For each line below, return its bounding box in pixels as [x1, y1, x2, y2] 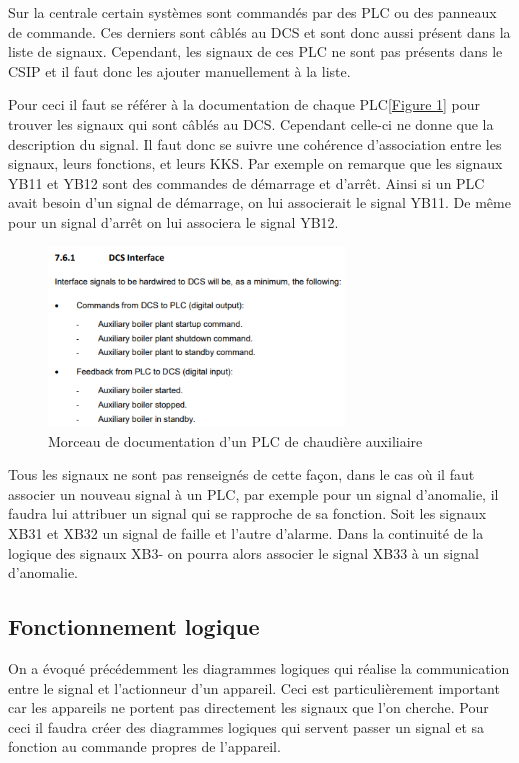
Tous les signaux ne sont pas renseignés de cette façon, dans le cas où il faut [8, 464, 475, 485]
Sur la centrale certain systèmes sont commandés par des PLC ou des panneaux [8, 2, 497, 22]
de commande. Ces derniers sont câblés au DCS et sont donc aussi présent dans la [8, 21, 511, 42]
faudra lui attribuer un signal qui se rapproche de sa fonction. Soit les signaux [8, 503, 487, 524]
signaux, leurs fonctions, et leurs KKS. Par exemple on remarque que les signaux [8, 153, 503, 174]
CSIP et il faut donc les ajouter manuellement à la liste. [8, 60, 351, 81]
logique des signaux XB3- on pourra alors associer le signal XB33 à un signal [8, 542, 479, 563]
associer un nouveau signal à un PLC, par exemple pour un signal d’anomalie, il [8, 483, 499, 504]
